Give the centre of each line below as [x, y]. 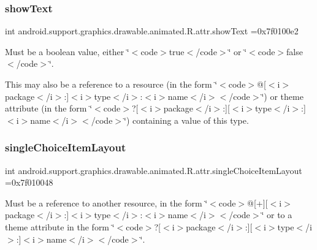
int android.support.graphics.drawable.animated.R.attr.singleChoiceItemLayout [154, 170]
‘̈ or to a [277, 215]
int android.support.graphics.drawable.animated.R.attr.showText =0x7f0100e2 [152, 31]
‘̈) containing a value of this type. [186, 120]
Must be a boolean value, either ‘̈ [67, 51]
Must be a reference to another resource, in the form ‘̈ [106, 203]
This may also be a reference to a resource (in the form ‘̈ [111, 84]
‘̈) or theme [282, 96]
